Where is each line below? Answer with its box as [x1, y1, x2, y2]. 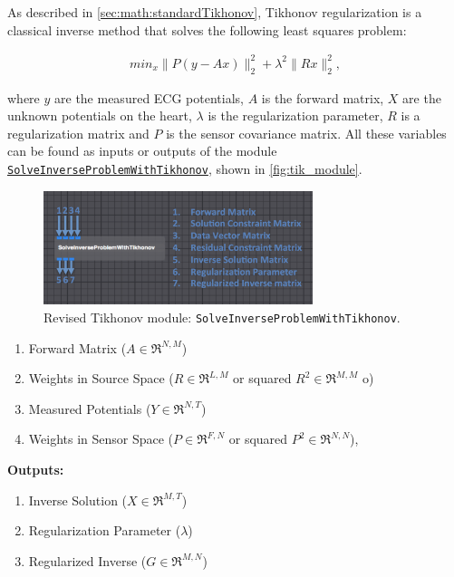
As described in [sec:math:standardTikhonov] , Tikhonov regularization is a [7, 3, 422, 21]
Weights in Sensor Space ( [28, 429, 174, 448]
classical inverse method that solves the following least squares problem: [7, 20, 407, 39]
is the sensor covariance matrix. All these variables [166, 123, 447, 142]
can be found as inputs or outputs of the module [7, 141, 277, 160]
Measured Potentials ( [28, 399, 151, 418]
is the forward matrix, [261, 88, 384, 107]
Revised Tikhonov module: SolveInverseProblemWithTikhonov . [43, 307, 401, 326]
